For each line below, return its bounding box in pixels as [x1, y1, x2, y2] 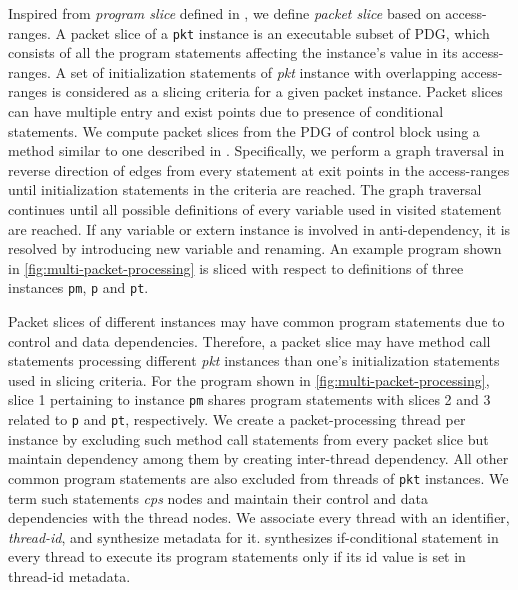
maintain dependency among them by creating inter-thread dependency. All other [8, 448, 509, 469]
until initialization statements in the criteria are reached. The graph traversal [8, 179, 482, 200]
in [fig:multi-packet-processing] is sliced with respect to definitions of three [8, 257, 464, 278]
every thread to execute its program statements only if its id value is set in [8, 546, 466, 567]
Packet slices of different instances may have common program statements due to [8, 311, 505, 332]
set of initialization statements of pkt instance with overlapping [70, 61, 457, 82]
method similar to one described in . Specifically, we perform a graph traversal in [8, 140, 505, 161]
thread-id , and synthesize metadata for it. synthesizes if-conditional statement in [8, 526, 499, 547]
